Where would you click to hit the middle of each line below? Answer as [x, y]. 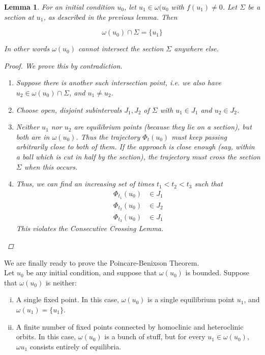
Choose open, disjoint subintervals [69, 109]
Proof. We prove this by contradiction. [63, 65]
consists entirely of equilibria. [76, 346]
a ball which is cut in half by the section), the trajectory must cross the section [138, 156]
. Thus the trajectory [108, 136]
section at [19, 17]
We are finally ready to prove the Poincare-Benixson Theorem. [102, 262]
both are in [33, 136]
